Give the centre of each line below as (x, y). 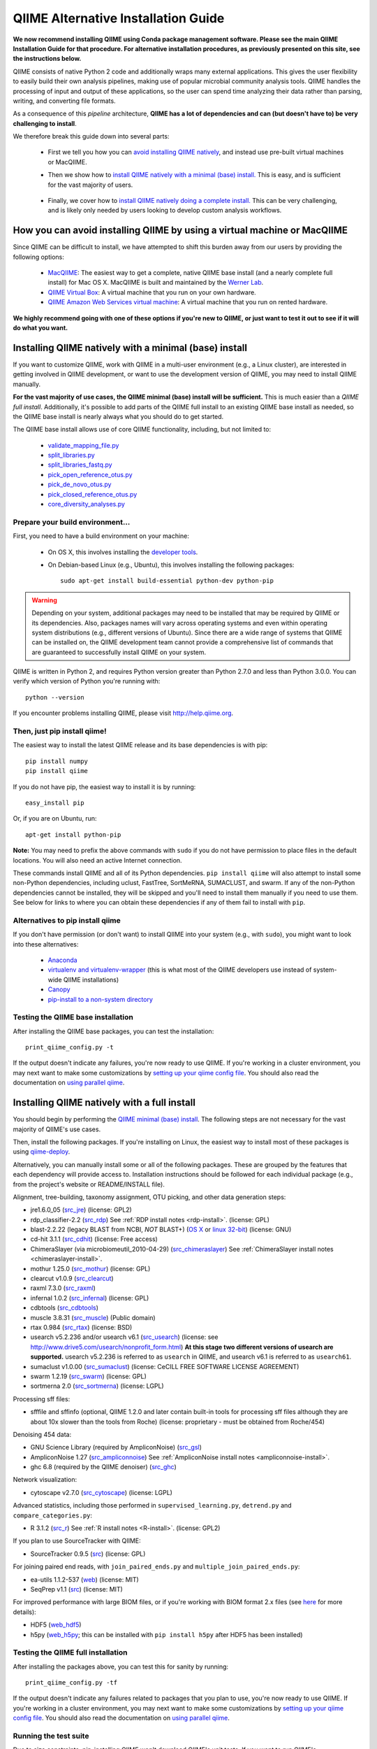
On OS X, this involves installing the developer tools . (123, 552)
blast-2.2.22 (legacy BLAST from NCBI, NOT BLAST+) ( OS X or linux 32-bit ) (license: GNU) (161, 1230)
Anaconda (62, 960)
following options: (38, 257)
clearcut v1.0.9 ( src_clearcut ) (72, 1279)
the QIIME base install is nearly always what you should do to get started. (118, 416)
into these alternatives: (46, 944)
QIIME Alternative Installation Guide (119, 18)
